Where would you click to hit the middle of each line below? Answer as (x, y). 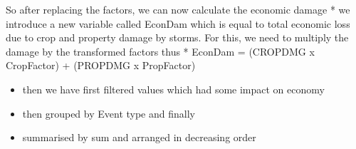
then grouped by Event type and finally (109, 113)
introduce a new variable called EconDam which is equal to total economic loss (178, 23)
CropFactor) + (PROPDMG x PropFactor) (101, 65)
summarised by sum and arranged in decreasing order (139, 137)
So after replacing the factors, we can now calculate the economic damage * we (178, 9)
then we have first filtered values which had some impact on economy (173, 89)
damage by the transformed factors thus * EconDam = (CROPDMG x (160, 51)
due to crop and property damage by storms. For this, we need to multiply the (177, 37)
